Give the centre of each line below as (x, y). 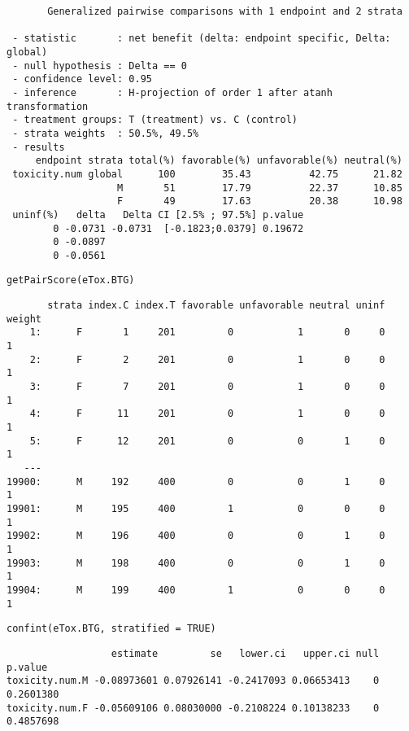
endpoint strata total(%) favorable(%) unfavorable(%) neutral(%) (219, 161)
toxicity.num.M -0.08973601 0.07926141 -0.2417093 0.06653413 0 (193, 681)
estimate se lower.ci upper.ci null (245, 653)
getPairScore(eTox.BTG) (71, 280)
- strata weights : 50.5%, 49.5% (106, 133)
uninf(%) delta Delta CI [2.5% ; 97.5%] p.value (158, 214)
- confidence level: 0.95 (82, 79)
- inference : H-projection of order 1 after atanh (172, 92)
